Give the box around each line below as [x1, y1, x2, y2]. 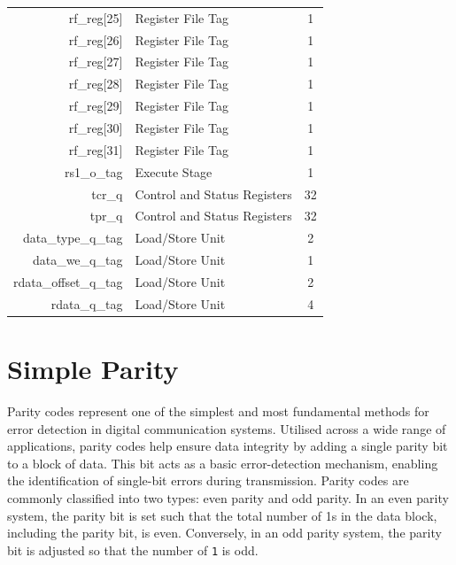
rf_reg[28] [68, 74, 123, 93]
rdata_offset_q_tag [13, 272, 123, 290]
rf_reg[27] [68, 52, 123, 71]
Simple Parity [7, 351, 179, 386]
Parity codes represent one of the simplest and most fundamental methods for [7, 401, 429, 420]
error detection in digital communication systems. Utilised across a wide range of [7, 419, 446, 437]
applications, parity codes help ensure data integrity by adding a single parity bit [7, 437, 448, 455]
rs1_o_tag [64, 162, 123, 181]
